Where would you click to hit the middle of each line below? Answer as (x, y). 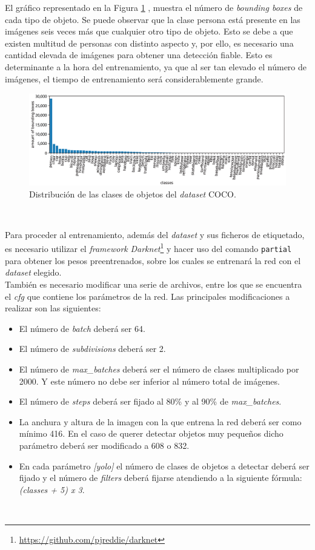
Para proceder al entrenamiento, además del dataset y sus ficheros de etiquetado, (155, 234)
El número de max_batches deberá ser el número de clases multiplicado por (159, 369)
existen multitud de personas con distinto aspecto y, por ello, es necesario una (149, 43)
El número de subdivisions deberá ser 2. (92, 349)
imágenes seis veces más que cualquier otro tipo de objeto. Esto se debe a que (149, 31)
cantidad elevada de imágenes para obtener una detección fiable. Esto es (139, 55)
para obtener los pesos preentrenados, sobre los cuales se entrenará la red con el (153, 260)
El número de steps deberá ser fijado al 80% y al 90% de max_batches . (150, 401)
